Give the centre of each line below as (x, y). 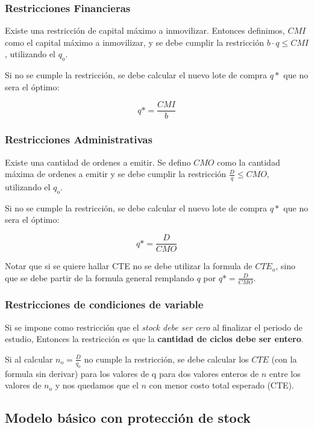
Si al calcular (29, 359)
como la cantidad (249, 162)
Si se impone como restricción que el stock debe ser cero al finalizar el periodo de (154, 327)
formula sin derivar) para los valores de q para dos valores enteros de (132, 373)
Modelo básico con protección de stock (128, 418)
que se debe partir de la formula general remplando (99, 277)
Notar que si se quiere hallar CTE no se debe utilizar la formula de (129, 266)
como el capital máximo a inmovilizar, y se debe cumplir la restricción (134, 42)
